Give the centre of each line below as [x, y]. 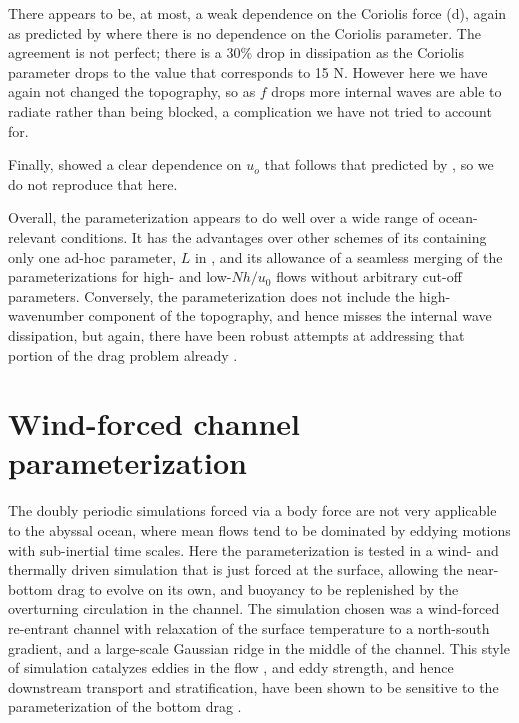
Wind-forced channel [154, 423]
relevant [32, 236]
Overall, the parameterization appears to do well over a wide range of [221, 217]
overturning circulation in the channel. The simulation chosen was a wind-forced [254, 608]
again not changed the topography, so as [132, 91]
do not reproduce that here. [93, 183]
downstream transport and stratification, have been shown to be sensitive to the [253, 686]
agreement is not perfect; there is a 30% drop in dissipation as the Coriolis [236, 52]
